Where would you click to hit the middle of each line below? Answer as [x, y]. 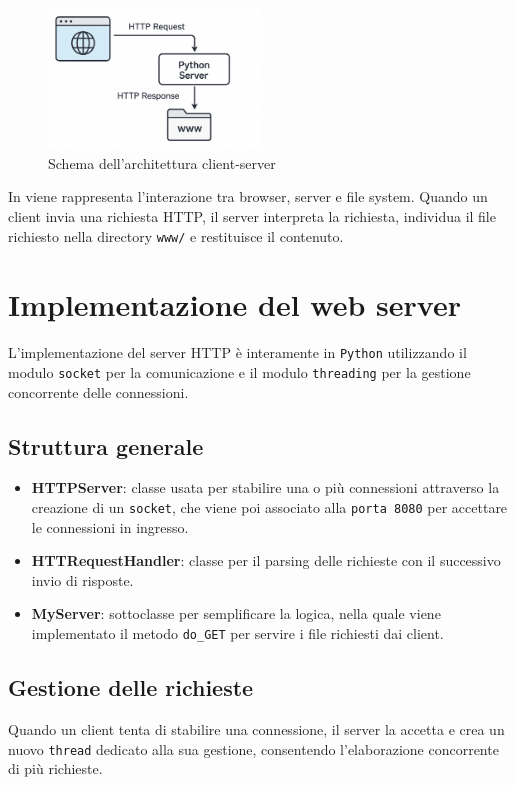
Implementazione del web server [234, 304]
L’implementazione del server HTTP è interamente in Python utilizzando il [237, 352]
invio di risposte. [82, 579]
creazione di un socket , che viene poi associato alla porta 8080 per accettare [269, 507]
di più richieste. [55, 768]
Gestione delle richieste [131, 687]
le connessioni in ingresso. [110, 526]
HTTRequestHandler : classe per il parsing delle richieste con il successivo [266, 560]
